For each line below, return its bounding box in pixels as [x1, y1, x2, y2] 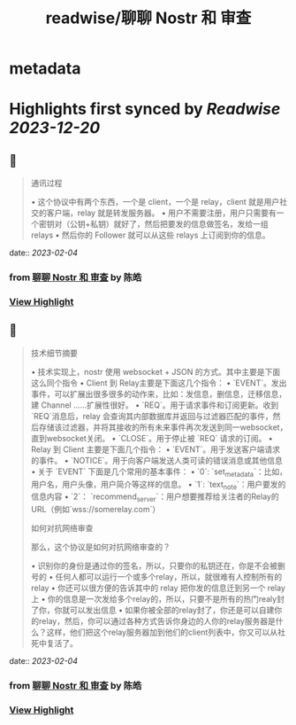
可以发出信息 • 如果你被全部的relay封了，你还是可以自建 [69, 604, 275, 616]
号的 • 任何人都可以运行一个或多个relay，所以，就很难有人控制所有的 [30, 572, 283, 582]
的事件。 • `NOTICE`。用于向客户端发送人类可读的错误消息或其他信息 [30, 455, 283, 465]
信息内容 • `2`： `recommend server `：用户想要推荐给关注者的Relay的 [30, 491, 280, 504]
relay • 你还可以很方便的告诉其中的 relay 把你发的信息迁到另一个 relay [30, 582, 285, 594]
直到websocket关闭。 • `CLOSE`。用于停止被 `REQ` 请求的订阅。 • [30, 433, 274, 443]
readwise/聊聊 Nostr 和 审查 [45, 8, 252, 28]
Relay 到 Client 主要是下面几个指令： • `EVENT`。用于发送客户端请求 [30, 444, 281, 455]
